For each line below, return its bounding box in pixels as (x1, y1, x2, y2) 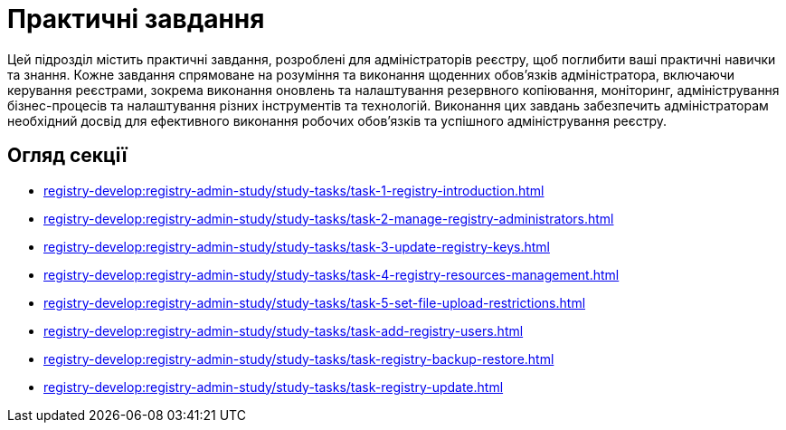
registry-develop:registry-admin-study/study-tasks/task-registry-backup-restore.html (43, 350, 554, 367)
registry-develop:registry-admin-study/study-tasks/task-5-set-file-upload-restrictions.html (43, 294, 586, 311)
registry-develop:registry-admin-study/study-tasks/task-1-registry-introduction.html (43, 182, 545, 198)
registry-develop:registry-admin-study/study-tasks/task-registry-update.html (43, 378, 504, 395)
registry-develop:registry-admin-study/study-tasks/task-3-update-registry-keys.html (43, 238, 550, 254)
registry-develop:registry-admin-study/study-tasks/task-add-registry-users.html (43, 322, 524, 339)
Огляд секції (7, 144, 128, 167)
